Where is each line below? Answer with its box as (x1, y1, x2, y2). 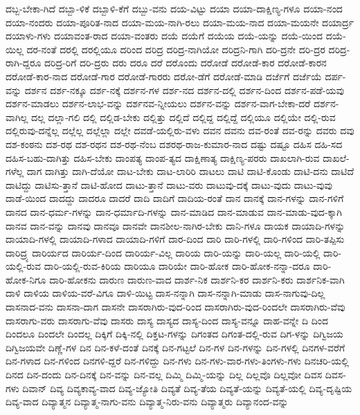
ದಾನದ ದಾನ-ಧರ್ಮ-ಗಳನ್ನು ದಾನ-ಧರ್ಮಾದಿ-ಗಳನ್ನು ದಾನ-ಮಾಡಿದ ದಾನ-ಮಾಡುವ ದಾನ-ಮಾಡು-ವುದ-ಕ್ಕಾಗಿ (6, 204, 342, 219)
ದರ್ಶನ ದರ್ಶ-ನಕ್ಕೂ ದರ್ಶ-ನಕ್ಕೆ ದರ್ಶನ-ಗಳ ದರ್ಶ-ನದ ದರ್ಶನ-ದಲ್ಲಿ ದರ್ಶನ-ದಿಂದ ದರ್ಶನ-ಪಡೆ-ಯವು (24, 82, 344, 97)
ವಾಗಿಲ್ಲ (6, 109, 28, 124)
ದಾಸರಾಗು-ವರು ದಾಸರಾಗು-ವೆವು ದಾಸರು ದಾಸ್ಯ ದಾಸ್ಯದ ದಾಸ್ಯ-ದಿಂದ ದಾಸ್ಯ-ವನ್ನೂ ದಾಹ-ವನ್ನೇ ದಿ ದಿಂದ (6, 313, 328, 327)
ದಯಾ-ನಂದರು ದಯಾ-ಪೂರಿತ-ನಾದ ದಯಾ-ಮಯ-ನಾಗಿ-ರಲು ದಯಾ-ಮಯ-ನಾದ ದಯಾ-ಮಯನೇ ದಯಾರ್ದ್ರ (6, 15, 354, 29)
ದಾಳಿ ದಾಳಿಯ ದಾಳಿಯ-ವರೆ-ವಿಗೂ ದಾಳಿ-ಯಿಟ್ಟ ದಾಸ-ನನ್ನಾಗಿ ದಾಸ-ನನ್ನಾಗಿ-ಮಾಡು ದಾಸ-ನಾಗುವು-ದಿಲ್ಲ (6, 286, 325, 300)
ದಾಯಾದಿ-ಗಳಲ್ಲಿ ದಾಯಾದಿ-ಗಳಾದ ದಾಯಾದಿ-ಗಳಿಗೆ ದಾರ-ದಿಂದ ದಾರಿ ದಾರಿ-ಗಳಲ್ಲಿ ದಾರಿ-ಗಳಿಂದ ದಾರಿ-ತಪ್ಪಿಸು (6, 232, 345, 246)
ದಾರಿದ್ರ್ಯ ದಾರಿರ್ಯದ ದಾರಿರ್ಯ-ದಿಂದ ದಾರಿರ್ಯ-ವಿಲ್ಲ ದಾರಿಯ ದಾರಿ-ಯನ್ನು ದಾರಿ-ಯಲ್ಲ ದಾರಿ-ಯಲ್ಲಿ (6, 245, 321, 259)
